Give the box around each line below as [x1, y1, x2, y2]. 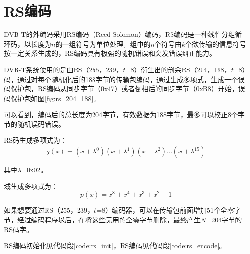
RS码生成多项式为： [4, 135, 67, 145]
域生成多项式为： [4, 181, 58, 191]
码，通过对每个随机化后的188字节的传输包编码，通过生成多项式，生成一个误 [4, 74, 245, 84]
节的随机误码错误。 [4, 119, 65, 129]
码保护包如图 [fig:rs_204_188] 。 [4, 93, 100, 103]
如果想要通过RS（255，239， [4, 205, 94, 215]
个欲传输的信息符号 [185, 38, 247, 49]
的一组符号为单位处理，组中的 [55, 38, 151, 49]
